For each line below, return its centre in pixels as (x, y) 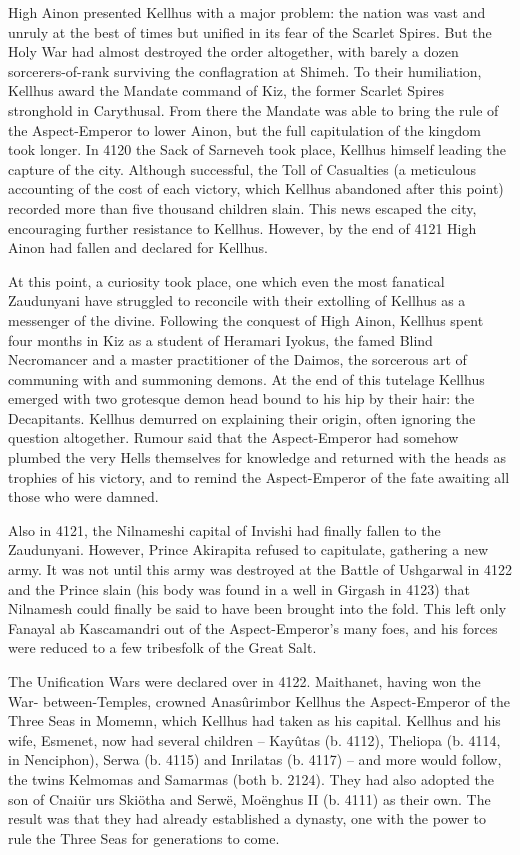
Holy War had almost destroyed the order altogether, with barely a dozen (233, 51)
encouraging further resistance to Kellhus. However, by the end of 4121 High (242, 227)
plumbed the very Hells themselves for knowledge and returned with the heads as (257, 457)
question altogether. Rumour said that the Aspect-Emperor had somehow (233, 437)
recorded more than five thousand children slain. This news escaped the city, (242, 207)
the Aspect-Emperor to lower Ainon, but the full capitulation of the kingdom (244, 129)
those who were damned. (83, 496)
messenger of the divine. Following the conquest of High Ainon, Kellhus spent (246, 319)
